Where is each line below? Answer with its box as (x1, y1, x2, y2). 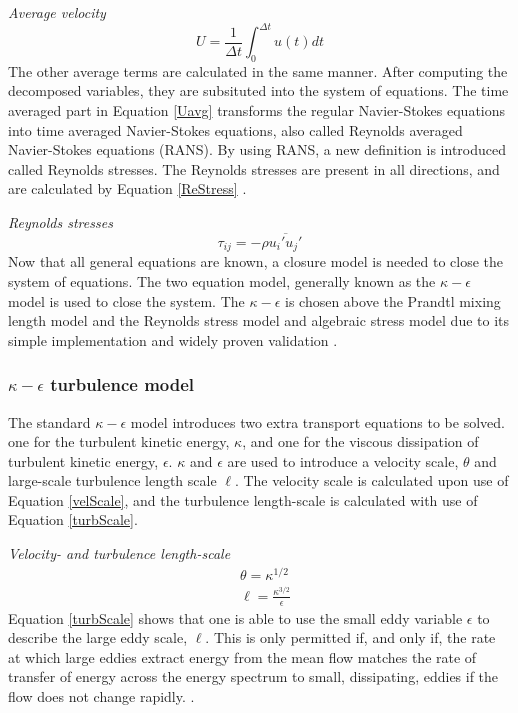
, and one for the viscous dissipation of (242, 431, 479, 452)
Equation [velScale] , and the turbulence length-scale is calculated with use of (8, 489, 478, 510)
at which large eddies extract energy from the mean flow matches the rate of (8, 646, 477, 667)
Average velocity (8, 2, 106, 22)
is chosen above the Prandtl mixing (284, 290, 501, 311)
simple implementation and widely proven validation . (8, 329, 338, 350)
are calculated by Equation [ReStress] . (8, 178, 247, 199)
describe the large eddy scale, (8, 627, 188, 648)
